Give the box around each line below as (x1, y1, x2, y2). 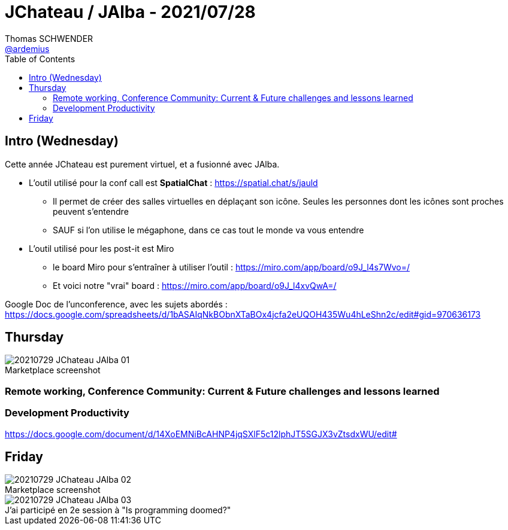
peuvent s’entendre (53, 206, 129, 217)
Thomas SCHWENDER (5, 33, 93, 44)
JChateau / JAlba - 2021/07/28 (5, 2, 256, 22)
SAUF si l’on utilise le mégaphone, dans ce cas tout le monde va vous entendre (53, 224, 364, 235)
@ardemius (5, 43, 50, 54)
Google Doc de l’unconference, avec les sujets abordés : (5, 298, 228, 309)
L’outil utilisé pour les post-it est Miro (29, 243, 174, 254)
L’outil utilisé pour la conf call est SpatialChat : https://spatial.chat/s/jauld (29, 177, 318, 188)
